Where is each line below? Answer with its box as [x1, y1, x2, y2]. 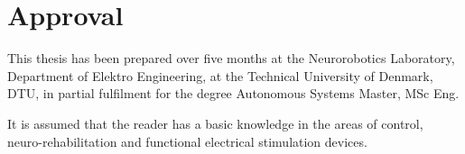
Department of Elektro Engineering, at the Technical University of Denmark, [7, 66, 433, 85]
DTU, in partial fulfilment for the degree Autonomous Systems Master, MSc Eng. [7, 84, 460, 103]
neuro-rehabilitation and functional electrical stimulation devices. [7, 131, 367, 150]
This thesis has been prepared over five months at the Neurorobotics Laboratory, [7, 49, 455, 68]
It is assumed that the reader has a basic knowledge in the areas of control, [7, 113, 423, 132]
